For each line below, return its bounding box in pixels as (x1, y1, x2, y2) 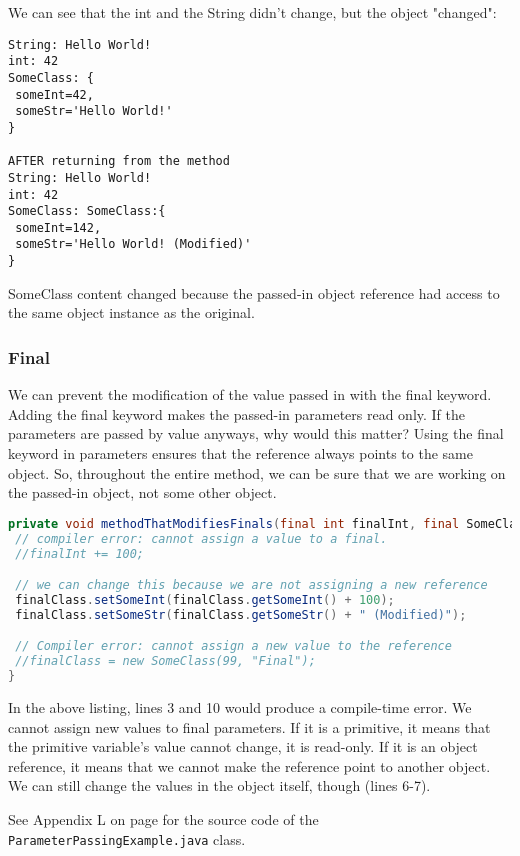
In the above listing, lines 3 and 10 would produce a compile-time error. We (8, 696, 472, 717)
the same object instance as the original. (8, 302, 255, 323)
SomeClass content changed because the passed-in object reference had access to (8, 282, 500, 303)
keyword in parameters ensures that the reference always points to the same (8, 442, 473, 463)
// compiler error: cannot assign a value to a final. (15, 531, 388, 546)
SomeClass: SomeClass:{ (8, 204, 166, 219)
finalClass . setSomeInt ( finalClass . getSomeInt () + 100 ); (15, 592, 395, 607)
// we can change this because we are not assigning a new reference (15, 578, 488, 593)
